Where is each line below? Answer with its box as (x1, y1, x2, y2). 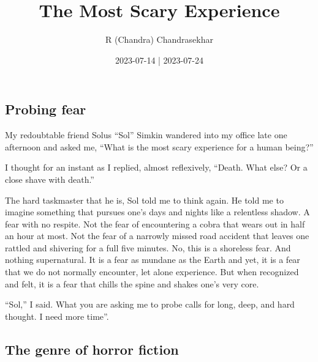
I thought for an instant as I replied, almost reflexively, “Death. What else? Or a (5, 161, 308, 174)
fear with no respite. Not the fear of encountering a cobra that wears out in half (5, 217, 305, 230)
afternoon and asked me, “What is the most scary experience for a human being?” (5, 140, 314, 153)
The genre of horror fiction (5, 339, 179, 358)
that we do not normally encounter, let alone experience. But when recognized (5, 265, 299, 278)
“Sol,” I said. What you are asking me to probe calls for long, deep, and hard (5, 298, 295, 311)
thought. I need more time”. (5, 309, 109, 322)
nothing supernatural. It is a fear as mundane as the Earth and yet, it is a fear (5, 253, 300, 266)
